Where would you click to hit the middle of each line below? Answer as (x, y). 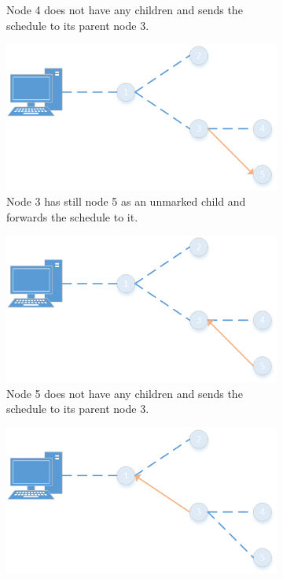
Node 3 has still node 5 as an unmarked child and (126, 201)
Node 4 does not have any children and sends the (125, 9)
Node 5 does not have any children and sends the (125, 393)
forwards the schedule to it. (72, 216)
